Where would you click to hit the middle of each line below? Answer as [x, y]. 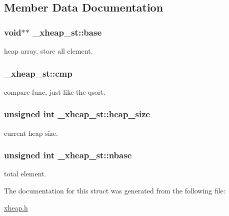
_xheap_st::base [67, 32]
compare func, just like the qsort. [55, 91]
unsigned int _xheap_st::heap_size [77, 114]
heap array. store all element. [48, 51]
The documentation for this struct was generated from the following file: [115, 191]
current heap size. [31, 133]
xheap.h [16, 207]
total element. [25, 174]
